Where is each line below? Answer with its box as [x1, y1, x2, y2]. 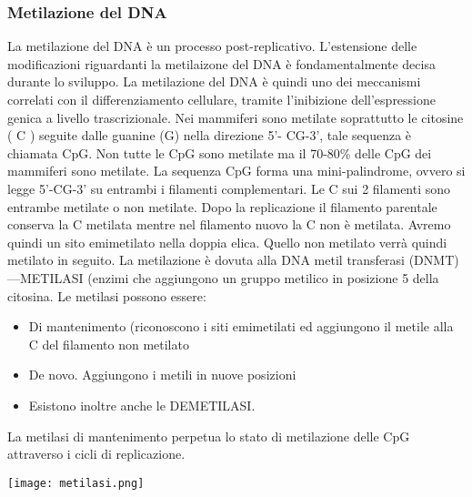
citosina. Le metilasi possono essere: [7, 286, 206, 305]
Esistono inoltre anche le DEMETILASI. [28, 395, 256, 414]
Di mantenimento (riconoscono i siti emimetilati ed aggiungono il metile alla [28, 317, 454, 336]
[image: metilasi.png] [7, 476, 145, 490]
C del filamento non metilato [28, 334, 189, 353]
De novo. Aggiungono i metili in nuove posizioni [28, 365, 296, 384]
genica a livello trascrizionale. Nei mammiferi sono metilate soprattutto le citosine [7, 107, 464, 127]
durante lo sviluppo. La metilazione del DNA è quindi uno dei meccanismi [7, 72, 421, 91]
